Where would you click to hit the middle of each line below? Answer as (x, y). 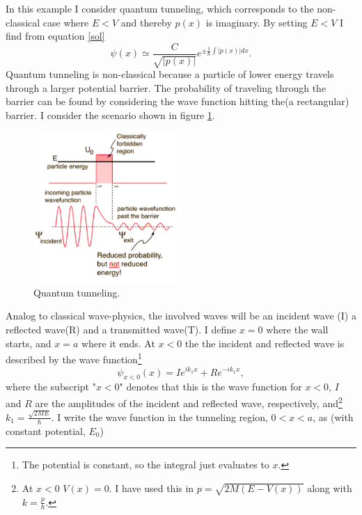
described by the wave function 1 (74, 358)
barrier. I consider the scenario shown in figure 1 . (110, 115)
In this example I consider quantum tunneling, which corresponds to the (160, 8)
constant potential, (46, 430)
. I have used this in (151, 488)
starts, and (29, 343)
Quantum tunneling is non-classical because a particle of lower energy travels (170, 74)
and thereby (146, 22)
